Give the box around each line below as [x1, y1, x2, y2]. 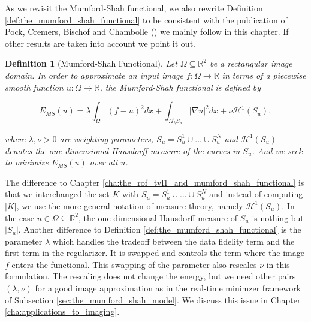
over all [89, 156, 118, 168]
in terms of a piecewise [222, 68, 306, 81]
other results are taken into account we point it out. [5, 37, 195, 49]
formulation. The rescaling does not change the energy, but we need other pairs [5, 270, 296, 282]
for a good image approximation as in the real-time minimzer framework [35, 282, 301, 294]
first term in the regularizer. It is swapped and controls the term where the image [5, 246, 304, 259]
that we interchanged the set [5, 188, 110, 200]
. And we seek [252, 144, 303, 157]
